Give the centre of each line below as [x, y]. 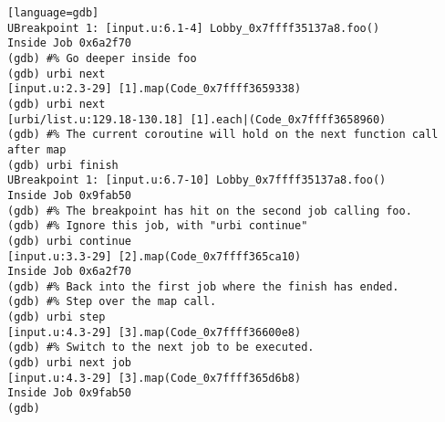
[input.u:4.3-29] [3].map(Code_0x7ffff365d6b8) [155, 378]
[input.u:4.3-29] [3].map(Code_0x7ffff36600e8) [155, 332]
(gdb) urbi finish [63, 165]
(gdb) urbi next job [70, 363]
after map [37, 149]
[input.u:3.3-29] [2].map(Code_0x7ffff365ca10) [155, 256]
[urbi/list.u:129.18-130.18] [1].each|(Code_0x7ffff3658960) [197, 119]
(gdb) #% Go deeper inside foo [102, 58]
